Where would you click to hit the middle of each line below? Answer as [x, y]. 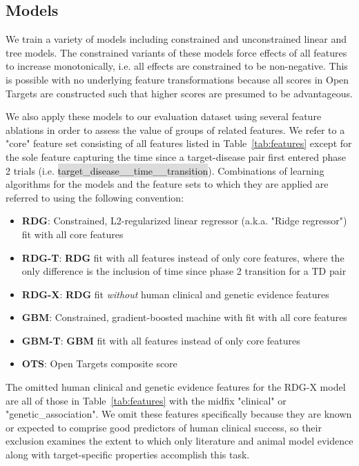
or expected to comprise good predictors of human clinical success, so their [164, 427]
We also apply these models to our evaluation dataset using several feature [164, 116]
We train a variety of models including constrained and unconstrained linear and [176, 39]
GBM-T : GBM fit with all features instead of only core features [161, 340]
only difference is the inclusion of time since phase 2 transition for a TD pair [184, 271]
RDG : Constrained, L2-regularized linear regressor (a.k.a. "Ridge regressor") [184, 221]
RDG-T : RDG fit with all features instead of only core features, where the [183, 257]
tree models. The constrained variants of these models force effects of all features [176, 52]
